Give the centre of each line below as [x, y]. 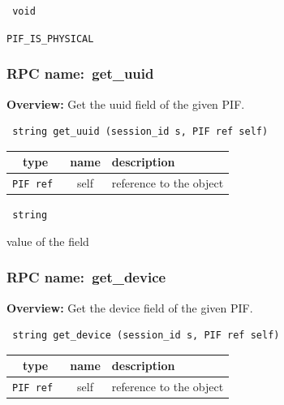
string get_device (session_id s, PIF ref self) [146, 336]
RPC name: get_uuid [80, 73]
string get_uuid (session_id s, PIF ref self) [140, 132]
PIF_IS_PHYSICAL [50, 39]
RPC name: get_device [86, 277]
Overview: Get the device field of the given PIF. [130, 307]
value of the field [48, 241]
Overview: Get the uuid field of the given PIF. [126, 103]
